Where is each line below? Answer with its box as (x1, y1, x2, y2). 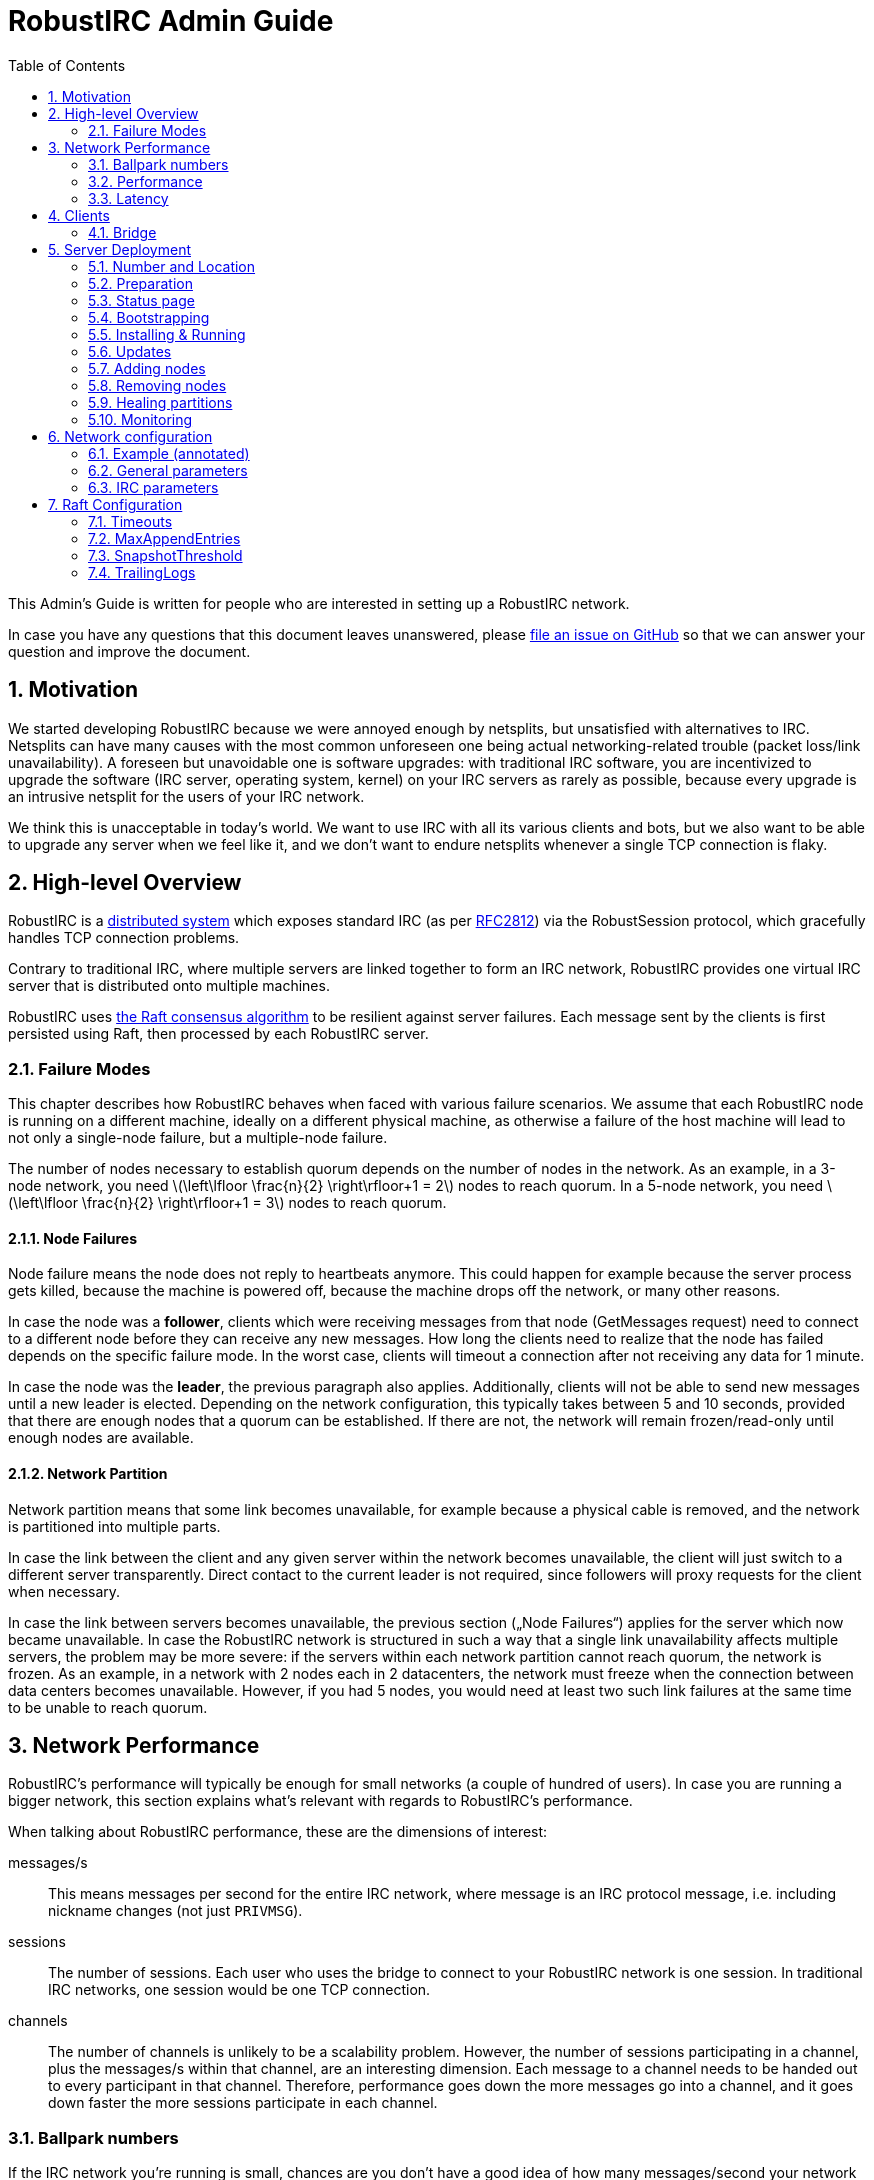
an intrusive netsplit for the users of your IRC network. (8, 787, 365, 805)
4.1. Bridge (88, 223, 157, 241)
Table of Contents (8, 56, 126, 74)
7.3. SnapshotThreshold (88, 546, 243, 564)
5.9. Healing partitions (88, 393, 233, 411)
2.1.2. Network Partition (8, 1465, 168, 1483)
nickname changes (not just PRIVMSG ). (48, 1902, 303, 1920)
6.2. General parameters (88, 461, 248, 479)
